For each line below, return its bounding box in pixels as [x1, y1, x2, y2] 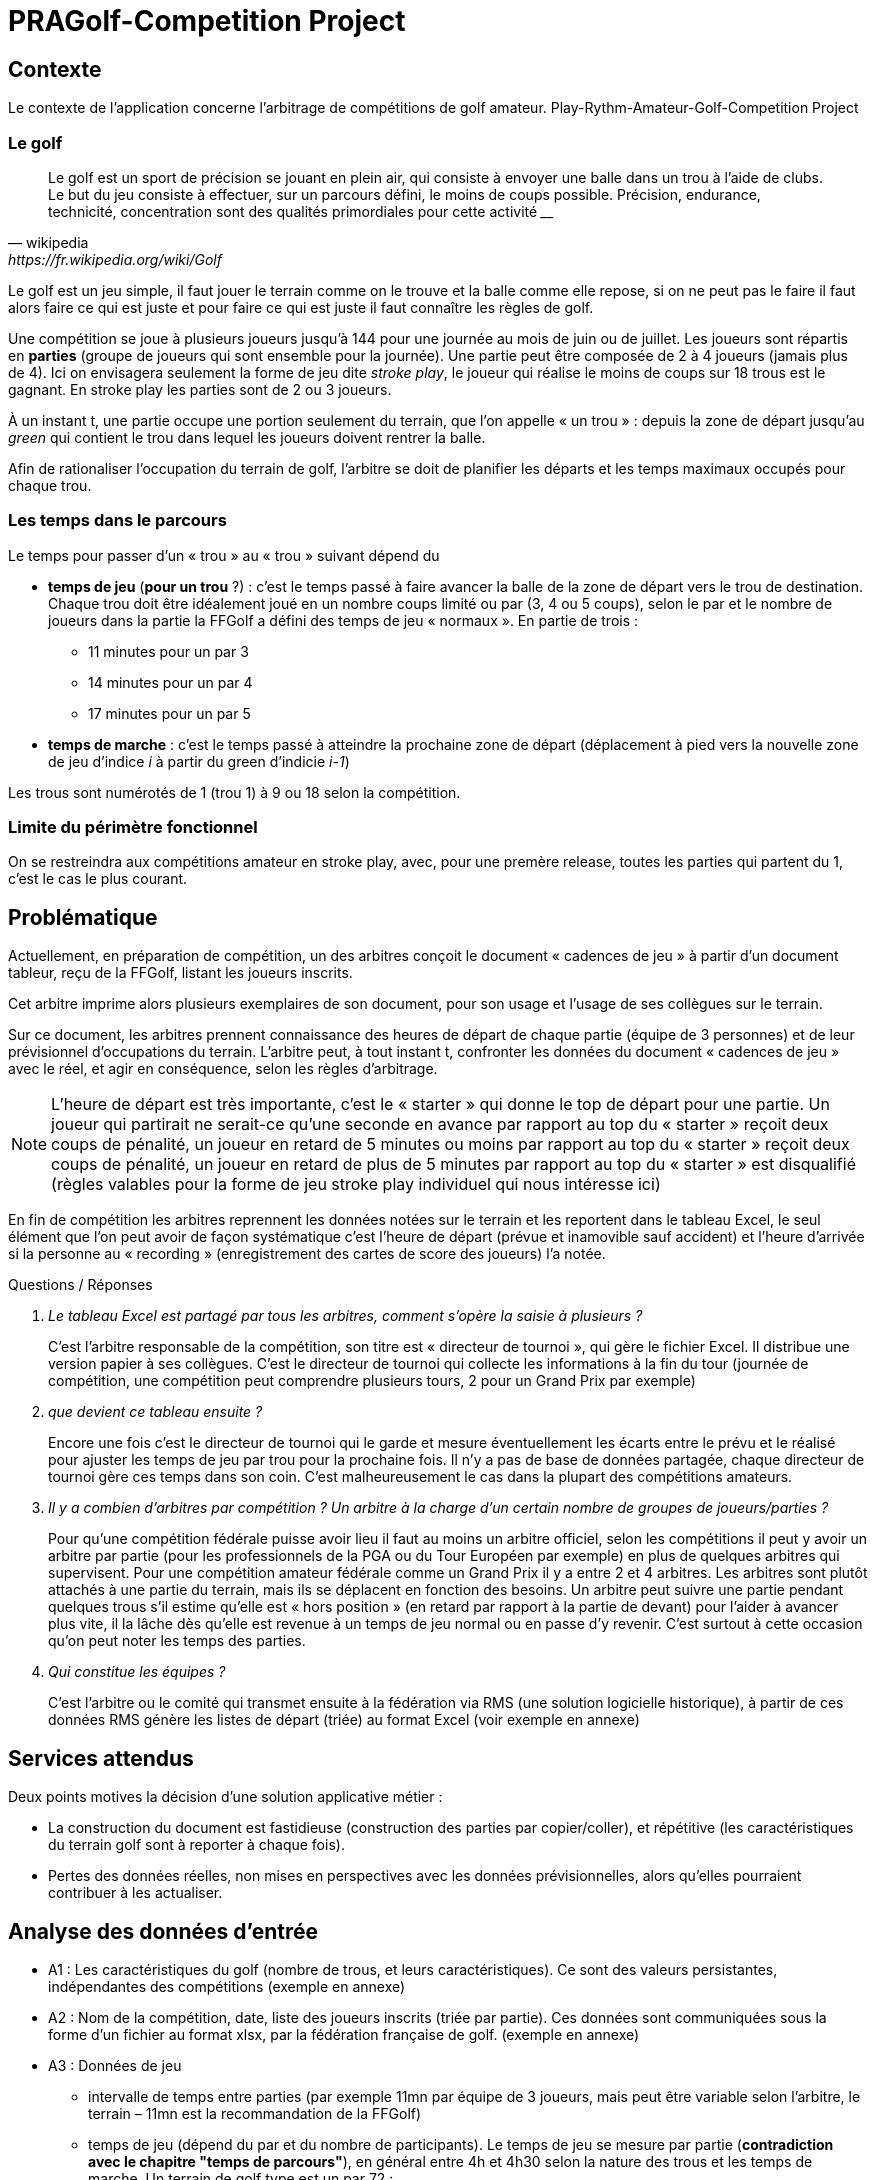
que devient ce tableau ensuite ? [48, 1403, 263, 1421]
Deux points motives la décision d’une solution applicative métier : [8, 1788, 443, 1806]
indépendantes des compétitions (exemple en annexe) [48, 1977, 406, 1995]
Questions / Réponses [8, 1276, 153, 1294]
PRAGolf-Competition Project [8, 4, 406, 38]
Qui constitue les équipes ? [48, 1663, 226, 1681]
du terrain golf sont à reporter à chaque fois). [48, 1836, 345, 1854]
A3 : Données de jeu [48, 2056, 182, 2074]
